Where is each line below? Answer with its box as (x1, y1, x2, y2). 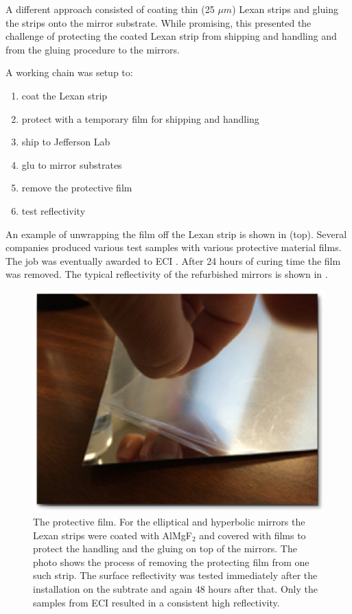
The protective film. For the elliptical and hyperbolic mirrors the (33, 514, 305, 528)
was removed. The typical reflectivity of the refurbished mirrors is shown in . (5, 267, 328, 281)
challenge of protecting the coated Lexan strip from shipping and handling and (5, 29, 337, 43)
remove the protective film (21, 180, 132, 195)
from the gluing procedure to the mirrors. (5, 42, 180, 56)
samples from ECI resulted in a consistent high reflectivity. (33, 595, 280, 609)
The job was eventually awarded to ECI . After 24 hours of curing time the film (5, 253, 341, 268)
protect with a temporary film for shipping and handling (21, 111, 259, 126)
